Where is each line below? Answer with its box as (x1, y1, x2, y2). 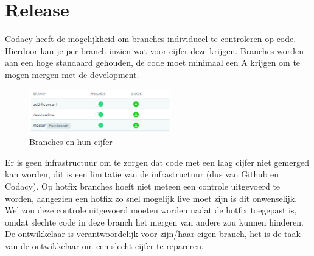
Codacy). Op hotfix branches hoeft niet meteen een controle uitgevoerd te (5, 180, 281, 193)
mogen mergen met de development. (5, 68, 139, 80)
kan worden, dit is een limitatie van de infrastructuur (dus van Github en (5, 168, 279, 180)
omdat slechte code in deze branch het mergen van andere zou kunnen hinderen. (5, 215, 304, 228)
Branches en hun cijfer (29, 135, 113, 148)
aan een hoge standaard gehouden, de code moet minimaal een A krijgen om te (5, 56, 301, 69)
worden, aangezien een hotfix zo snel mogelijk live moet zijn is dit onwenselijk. (5, 191, 298, 204)
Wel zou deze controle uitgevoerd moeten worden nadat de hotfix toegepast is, (5, 204, 297, 216)
